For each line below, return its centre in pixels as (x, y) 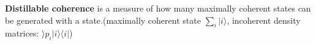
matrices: (22, 33)
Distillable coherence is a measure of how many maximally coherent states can (158, 8)
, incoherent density (264, 20)
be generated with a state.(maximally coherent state (103, 20)
